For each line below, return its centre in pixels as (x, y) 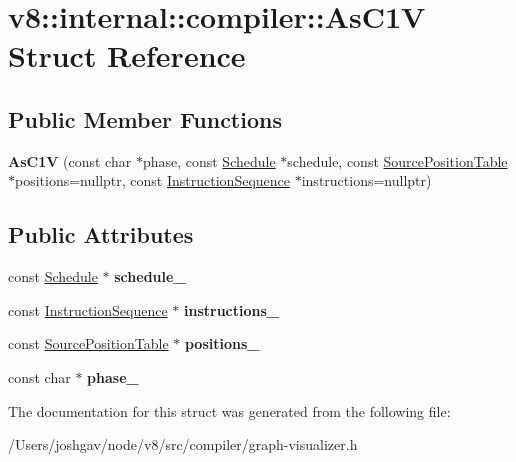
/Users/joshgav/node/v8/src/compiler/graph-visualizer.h (183, 444)
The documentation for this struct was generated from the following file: (229, 410)
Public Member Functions (145, 118)
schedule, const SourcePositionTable (397, 160)
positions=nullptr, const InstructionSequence (153, 180)
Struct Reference (127, 55)
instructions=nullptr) (366, 180)
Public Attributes (101, 234)
